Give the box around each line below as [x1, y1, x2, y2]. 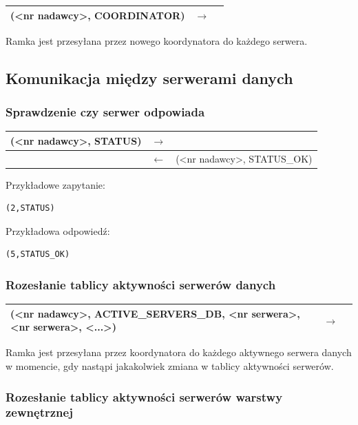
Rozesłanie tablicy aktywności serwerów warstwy [6, 388, 283, 405]
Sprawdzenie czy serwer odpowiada [6, 103, 205, 120]
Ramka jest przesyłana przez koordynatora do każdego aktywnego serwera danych [6, 345, 352, 360]
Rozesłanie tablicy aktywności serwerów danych [6, 276, 276, 293]
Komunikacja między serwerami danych [6, 67, 293, 88]
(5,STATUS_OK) [6, 249, 70, 260]
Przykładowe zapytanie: [6, 177, 105, 191]
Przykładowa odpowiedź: [6, 223, 110, 238]
